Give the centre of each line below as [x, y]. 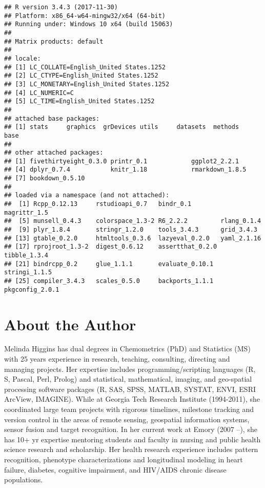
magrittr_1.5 [26, 212]
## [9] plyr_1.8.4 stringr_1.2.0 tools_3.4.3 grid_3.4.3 [131, 230]
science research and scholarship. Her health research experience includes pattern [131, 449]
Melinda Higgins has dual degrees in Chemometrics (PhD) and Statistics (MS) [127, 349]
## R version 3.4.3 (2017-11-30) [61, 7]
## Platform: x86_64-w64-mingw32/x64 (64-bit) [85, 16]
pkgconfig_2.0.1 [32, 289]
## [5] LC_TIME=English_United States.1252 [79, 101]
